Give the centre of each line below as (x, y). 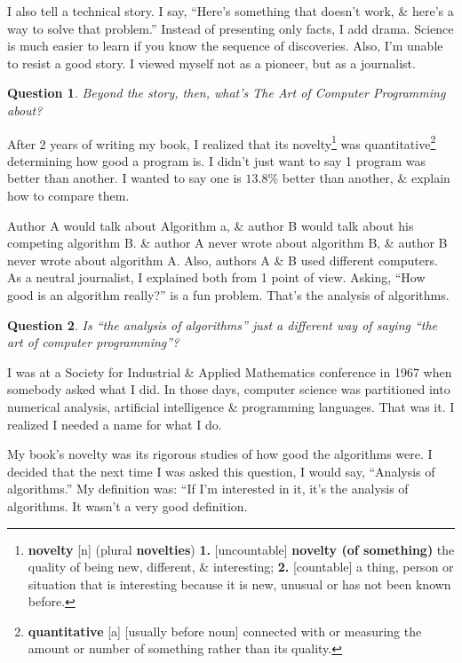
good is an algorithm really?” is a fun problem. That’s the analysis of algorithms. (228, 294)
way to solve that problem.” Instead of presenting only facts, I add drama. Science (231, 28)
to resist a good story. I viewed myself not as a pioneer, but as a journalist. (211, 63)
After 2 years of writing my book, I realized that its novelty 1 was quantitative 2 (222, 142)
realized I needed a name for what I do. (115, 424)
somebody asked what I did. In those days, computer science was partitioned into (229, 389)
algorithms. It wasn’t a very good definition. (127, 505)
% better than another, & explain (359, 178)
